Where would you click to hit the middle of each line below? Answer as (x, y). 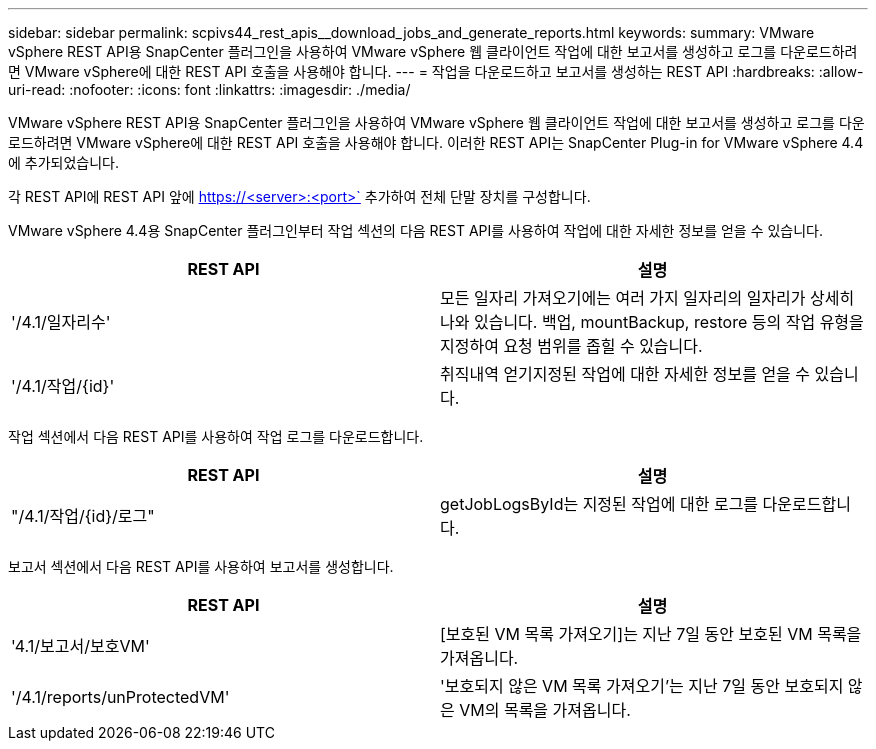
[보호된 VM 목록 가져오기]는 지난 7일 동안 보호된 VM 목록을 (651, 634)
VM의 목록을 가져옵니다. (545, 710)
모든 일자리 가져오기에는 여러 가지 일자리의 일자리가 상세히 (647, 298)
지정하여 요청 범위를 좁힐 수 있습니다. (571, 346)
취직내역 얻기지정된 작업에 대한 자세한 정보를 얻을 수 (625, 374)
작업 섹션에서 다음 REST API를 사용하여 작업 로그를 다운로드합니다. (216, 436)
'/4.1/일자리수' (61, 322)
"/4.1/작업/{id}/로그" (83, 516)
